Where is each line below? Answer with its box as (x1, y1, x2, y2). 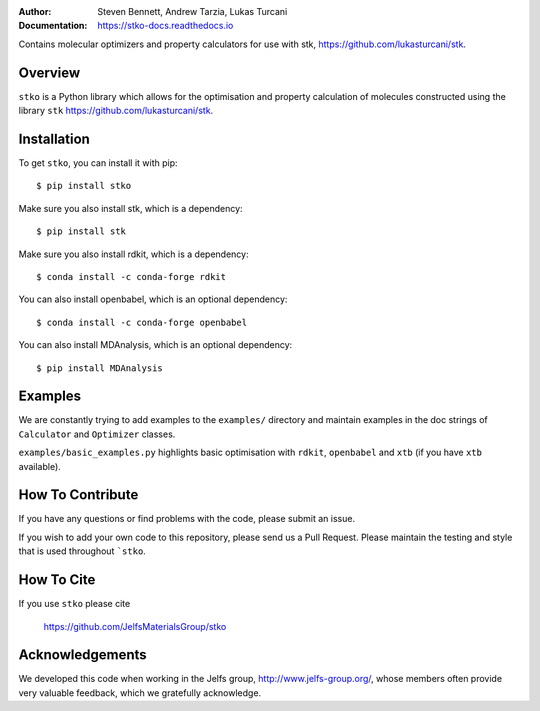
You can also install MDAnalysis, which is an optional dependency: (18, 339, 293, 351)
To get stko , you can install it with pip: (18, 156, 179, 169)
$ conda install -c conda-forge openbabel (36, 316, 248, 328)
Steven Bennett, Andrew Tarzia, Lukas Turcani (97, 6, 288, 17)
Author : (18, 6, 52, 17)
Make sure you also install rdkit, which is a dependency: (18, 248, 249, 260)
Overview (18, 64, 81, 81)
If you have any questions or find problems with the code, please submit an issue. (18, 513, 355, 525)
